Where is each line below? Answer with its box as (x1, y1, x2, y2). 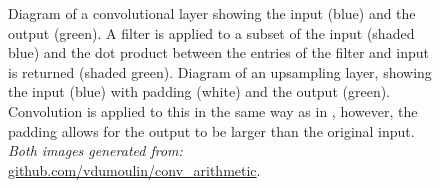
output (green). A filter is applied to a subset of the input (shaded (8, 22, 415, 43)
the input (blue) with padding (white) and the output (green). (8, 81, 391, 102)
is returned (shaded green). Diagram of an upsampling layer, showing (8, 61, 432, 82)
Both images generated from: (8, 140, 183, 161)
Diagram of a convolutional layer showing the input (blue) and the (8, 3, 416, 23)
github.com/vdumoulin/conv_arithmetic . (8, 159, 261, 180)
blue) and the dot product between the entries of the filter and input (8, 42, 430, 63)
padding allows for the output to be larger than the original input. (8, 120, 415, 141)
